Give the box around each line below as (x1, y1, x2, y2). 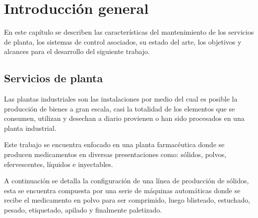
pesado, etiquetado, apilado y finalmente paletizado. (4, 205, 162, 215)
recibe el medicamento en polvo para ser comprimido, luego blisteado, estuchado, (4, 195, 250, 205)
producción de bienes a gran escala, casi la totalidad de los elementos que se (4, 103, 235, 113)
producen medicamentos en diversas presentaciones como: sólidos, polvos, (4, 149, 226, 160)
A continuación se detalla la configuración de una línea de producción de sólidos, (4, 175, 249, 186)
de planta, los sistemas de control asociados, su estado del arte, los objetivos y (4, 36, 242, 47)
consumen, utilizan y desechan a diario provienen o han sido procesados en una (4, 113, 245, 123)
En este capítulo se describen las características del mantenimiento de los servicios (4, 27, 254, 37)
